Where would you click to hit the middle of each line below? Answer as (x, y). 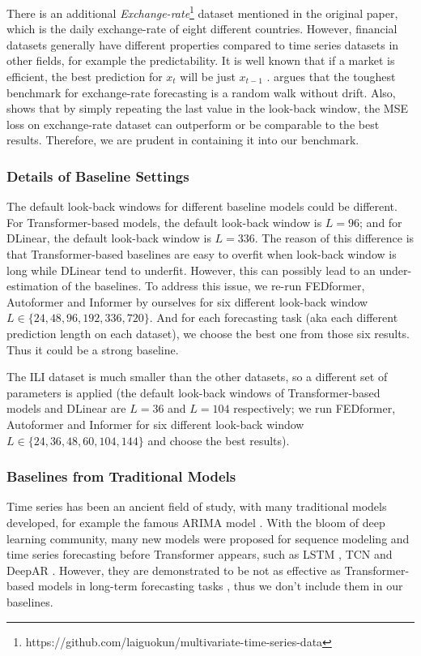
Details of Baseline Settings (98, 176)
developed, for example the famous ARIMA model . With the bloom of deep (196, 522)
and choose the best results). (219, 440)
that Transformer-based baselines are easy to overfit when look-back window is (202, 254)
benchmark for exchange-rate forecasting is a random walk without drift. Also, (201, 92)
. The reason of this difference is (334, 238)
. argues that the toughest (331, 77)
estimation (32, 286)
